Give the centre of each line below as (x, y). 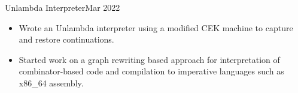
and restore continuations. (66, 39)
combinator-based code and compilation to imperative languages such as (151, 71)
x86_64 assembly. (51, 82)
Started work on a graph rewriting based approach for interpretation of (149, 59)
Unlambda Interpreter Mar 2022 (63, 7)
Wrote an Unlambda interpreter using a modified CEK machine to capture (156, 27)
